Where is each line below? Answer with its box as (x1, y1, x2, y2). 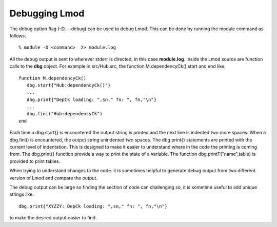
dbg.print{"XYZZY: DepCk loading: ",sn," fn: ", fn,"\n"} (18, 203, 168, 209)
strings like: (9, 191, 34, 197)
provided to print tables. (9, 158, 61, 164)
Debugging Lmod (9, 8, 85, 19)
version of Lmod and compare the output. (9, 175, 97, 181)
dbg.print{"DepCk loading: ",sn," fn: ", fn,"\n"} (26, 96, 156, 102)
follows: (9, 32, 26, 38)
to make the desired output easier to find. (9, 215, 97, 221)
